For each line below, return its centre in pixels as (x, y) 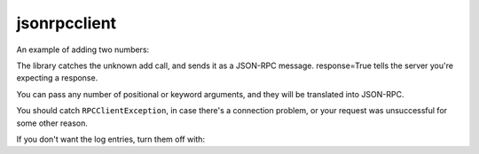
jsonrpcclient (67, 23)
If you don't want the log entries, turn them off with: (111, 139)
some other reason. (52, 123)
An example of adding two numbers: (83, 50)
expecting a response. (57, 78)
